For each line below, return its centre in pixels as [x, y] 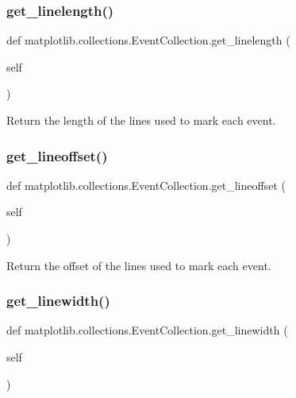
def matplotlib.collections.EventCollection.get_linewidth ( [147, 330]
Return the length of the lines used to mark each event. [141, 120]
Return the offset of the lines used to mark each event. [139, 265]
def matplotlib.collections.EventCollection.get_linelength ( [148, 40]
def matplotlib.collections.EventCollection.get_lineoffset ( [146, 185]
